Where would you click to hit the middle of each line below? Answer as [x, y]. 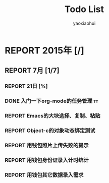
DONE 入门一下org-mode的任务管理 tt [51, 101]
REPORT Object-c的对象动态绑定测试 [50, 131]
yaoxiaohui [84, 23]
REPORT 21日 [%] [26, 86]
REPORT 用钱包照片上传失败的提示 [47, 145]
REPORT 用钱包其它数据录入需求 [44, 175]
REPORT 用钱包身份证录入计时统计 [47, 160]
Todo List [84, 9]
